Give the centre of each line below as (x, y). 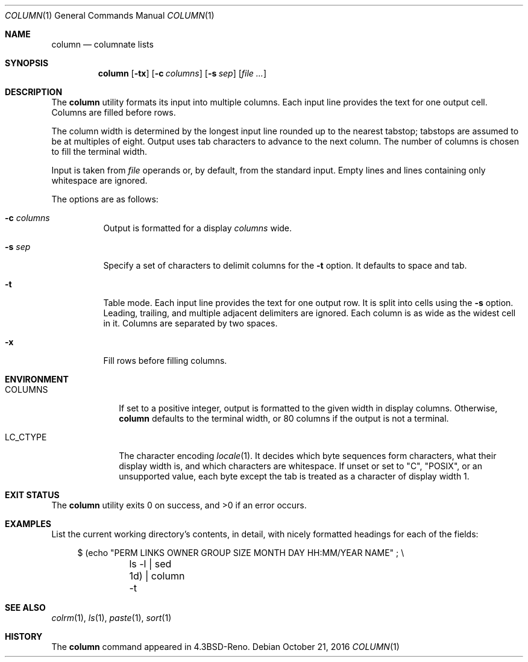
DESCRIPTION (34, 92)
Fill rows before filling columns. (165, 361)
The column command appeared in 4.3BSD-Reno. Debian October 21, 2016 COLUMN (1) (225, 647)
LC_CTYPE (26, 437)
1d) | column (157, 576)
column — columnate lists (102, 44)
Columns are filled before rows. (114, 112)
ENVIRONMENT (37, 379)
